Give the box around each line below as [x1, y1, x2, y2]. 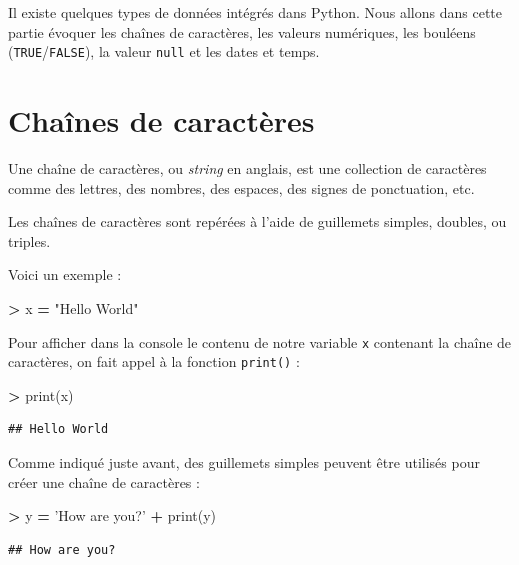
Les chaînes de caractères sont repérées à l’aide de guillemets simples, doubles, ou [8, 211, 507, 232]
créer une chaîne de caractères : [8, 471, 200, 492]
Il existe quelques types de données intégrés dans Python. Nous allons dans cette [8, 2, 503, 22]
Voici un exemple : [8, 264, 122, 285]
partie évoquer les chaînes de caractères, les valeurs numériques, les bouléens [8, 21, 476, 42]
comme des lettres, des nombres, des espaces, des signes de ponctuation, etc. [8, 177, 475, 198]
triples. [8, 230, 51, 251]
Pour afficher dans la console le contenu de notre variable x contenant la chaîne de [8, 331, 512, 352]
